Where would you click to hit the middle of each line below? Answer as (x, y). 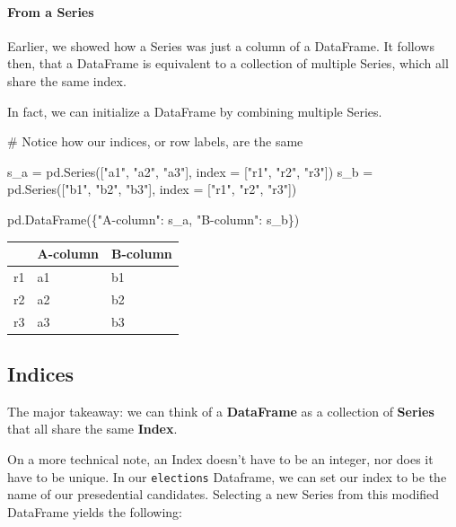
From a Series (51, 11)
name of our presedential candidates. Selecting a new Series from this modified (224, 494)
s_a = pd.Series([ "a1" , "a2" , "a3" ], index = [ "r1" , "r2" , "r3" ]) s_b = (190, 171)
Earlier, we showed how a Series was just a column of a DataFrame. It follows (221, 45)
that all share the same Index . (92, 429)
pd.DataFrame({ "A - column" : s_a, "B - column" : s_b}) (153, 219)
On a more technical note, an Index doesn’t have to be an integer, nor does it (220, 459)
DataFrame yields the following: (95, 511)
